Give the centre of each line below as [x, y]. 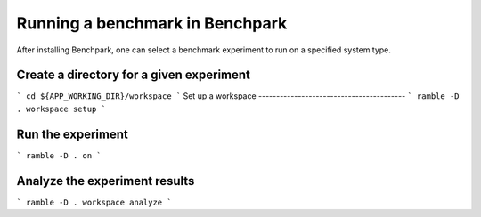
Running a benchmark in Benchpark [152, 23]
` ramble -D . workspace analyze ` [94, 202]
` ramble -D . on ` [59, 155]
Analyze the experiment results [106, 181]
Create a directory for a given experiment [134, 75]
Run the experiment [73, 134]
